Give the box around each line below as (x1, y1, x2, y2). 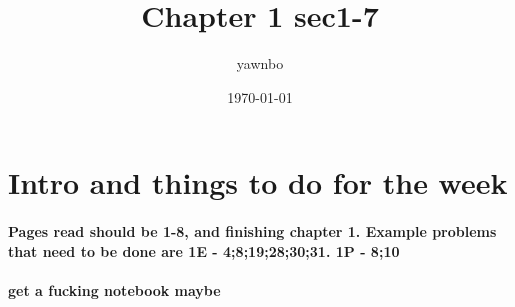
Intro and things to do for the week (8, 162, 508, 203)
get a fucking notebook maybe (8, 279, 221, 300)
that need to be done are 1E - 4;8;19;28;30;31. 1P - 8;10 (8, 240, 400, 261)
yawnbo (236, 53, 284, 74)
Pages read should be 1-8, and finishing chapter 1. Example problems (8, 221, 497, 242)
